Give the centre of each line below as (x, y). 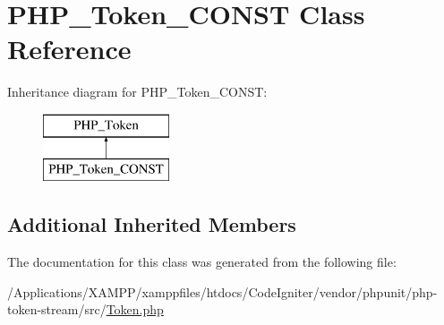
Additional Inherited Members (152, 224)
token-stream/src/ (57, 309)
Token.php (135, 309)
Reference (69, 49)
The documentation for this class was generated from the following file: (202, 262)
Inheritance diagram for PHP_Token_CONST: (137, 92)
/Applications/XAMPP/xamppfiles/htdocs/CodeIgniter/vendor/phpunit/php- (222, 291)
